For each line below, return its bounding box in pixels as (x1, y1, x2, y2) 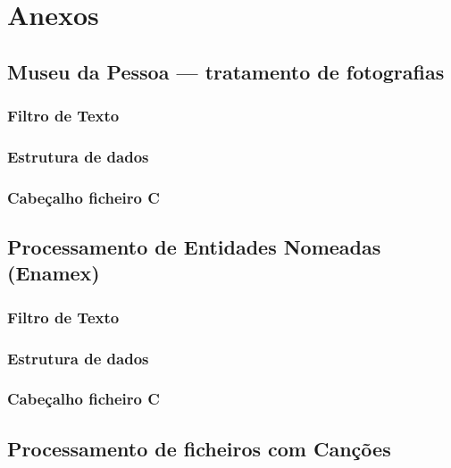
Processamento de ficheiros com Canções (7, 434, 391, 462)
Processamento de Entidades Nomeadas (7, 233, 381, 261)
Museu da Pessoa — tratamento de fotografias (7, 57, 445, 85)
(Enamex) (7, 259, 100, 287)
